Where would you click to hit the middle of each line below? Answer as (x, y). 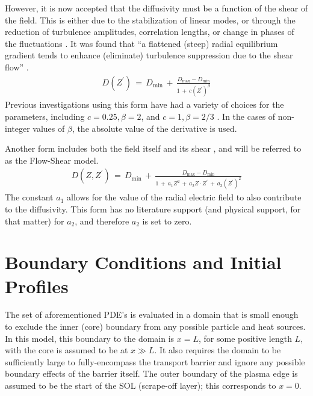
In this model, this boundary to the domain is (90, 338)
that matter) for (35, 221)
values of (49, 128)
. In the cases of (246, 116)
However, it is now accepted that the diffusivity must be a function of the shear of (156, 8)
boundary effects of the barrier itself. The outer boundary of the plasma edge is (151, 373)
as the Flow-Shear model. (52, 160)
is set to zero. (167, 221)
